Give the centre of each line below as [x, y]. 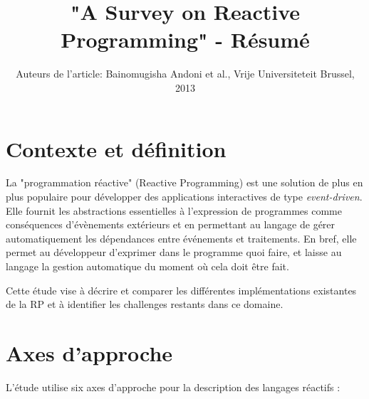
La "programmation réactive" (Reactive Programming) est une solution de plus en [184, 182]
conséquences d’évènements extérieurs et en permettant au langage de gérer [171, 224]
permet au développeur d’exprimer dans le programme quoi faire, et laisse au [174, 252]
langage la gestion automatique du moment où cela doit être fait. [147, 266]
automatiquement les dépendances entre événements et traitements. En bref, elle [181, 238]
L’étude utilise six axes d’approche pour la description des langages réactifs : [173, 387]
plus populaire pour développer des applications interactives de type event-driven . [184, 197]
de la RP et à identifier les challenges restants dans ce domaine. [145, 304]
